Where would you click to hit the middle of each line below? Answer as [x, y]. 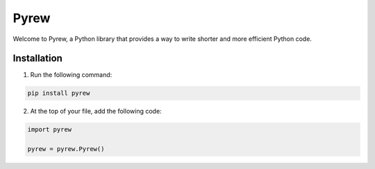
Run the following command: [71, 75]
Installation [37, 59]
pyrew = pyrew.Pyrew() [66, 149]
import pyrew [50, 130]
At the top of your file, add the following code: [96, 112]
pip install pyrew [59, 93]
